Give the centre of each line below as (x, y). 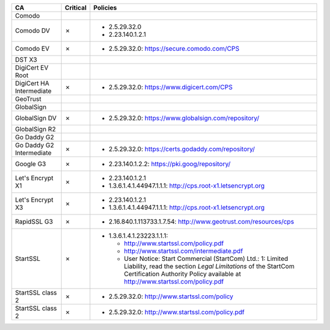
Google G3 (31, 164)
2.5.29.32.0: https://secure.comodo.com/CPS (174, 49)
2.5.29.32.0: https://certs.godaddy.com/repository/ (182, 149)
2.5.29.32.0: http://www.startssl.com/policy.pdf (176, 312)
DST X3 (26, 60)
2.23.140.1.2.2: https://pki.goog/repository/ (170, 164)
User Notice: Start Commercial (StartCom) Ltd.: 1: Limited (206, 258)
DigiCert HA (32, 83)
